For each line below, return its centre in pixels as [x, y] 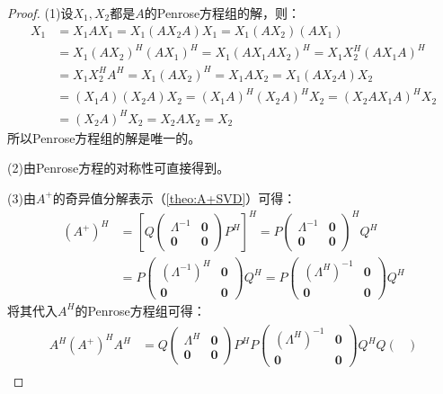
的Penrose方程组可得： [140, 310]
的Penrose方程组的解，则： [222, 13]
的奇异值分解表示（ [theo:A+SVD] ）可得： [174, 197]
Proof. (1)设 [40, 13]
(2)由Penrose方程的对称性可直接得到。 [119, 168]
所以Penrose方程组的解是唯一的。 [104, 137]
